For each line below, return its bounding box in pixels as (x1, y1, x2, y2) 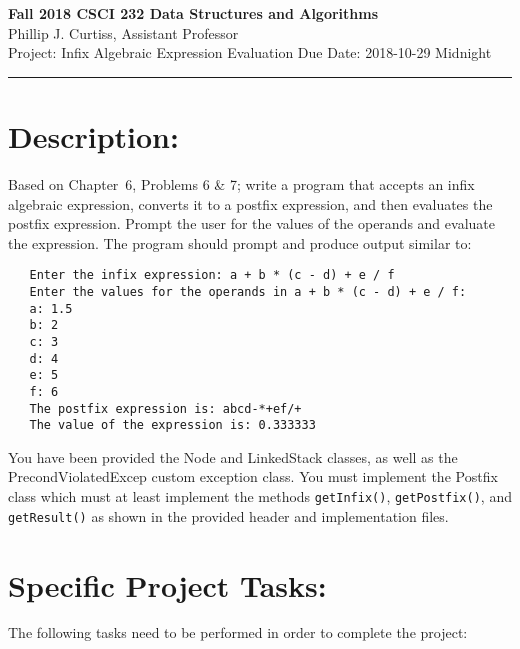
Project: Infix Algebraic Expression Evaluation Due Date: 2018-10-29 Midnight (8, 42, 492, 63)
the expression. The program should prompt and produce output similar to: (8, 232, 472, 253)
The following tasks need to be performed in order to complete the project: (8, 622, 468, 643)
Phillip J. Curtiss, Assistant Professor (8, 22, 239, 43)
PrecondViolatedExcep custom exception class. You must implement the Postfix (8, 466, 498, 487)
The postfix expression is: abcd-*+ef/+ (29, 401, 302, 416)
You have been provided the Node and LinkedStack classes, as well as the (8, 446, 458, 467)
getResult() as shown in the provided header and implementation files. (8, 505, 449, 526)
